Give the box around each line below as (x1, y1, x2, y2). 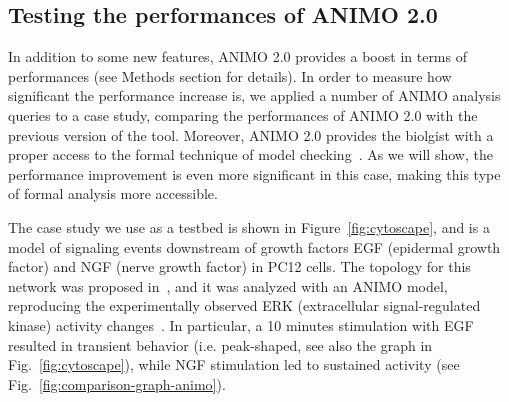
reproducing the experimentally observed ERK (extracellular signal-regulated (8, 295, 481, 316)
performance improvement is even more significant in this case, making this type (8, 163, 501, 184)
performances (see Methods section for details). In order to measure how (8, 65, 452, 86)
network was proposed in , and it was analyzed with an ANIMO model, (8, 275, 448, 296)
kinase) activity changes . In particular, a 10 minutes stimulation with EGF (8, 314, 474, 335)
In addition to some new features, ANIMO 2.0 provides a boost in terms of (8, 46, 467, 67)
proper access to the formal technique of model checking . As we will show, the (8, 144, 493, 165)
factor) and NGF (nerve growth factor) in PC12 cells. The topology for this (8, 256, 471, 277)
